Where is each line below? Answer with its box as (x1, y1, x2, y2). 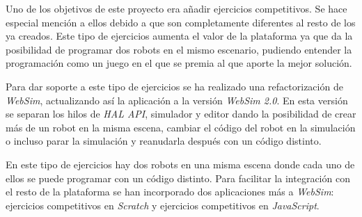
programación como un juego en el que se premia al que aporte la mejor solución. (6, 56, 352, 70)
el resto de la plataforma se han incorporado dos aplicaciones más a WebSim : (6, 184, 334, 199)
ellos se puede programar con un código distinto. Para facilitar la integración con (6, 170, 350, 185)
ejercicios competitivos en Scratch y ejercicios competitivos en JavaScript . (6, 198, 320, 212)
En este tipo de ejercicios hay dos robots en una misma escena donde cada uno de (6, 156, 355, 171)
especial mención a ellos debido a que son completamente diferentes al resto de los (6, 15, 356, 29)
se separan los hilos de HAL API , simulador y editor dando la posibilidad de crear (6, 106, 356, 121)
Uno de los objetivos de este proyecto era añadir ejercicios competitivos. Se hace (6, 1, 347, 15)
